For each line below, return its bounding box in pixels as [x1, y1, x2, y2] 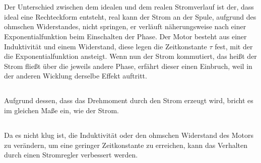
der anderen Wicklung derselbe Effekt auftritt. [4, 70, 147, 81]
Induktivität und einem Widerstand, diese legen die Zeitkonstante [4, 41, 207, 51]
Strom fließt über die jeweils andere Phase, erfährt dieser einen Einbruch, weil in [4, 60, 252, 71]
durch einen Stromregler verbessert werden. [4, 149, 138, 160]
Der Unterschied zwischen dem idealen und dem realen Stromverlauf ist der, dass [4, 2, 254, 12]
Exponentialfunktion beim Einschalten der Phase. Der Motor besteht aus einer [4, 31, 247, 41]
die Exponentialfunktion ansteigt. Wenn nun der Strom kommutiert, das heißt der [4, 51, 257, 61]
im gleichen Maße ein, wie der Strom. [4, 105, 119, 115]
